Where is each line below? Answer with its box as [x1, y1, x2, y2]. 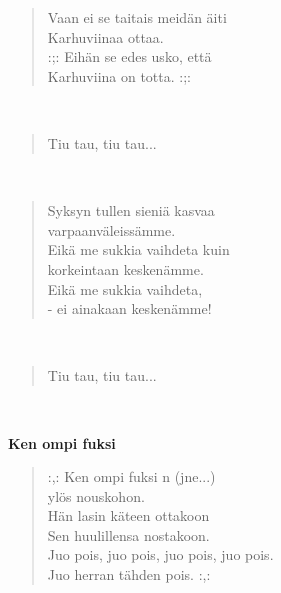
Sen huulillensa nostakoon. [47, 524, 210, 545]
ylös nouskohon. [47, 485, 145, 506]
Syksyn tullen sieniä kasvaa [47, 200, 215, 221]
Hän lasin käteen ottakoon [47, 505, 210, 526]
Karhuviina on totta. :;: [47, 65, 191, 86]
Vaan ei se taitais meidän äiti [47, 7, 227, 27]
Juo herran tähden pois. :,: [47, 564, 211, 585]
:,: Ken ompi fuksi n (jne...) [47, 466, 216, 487]
